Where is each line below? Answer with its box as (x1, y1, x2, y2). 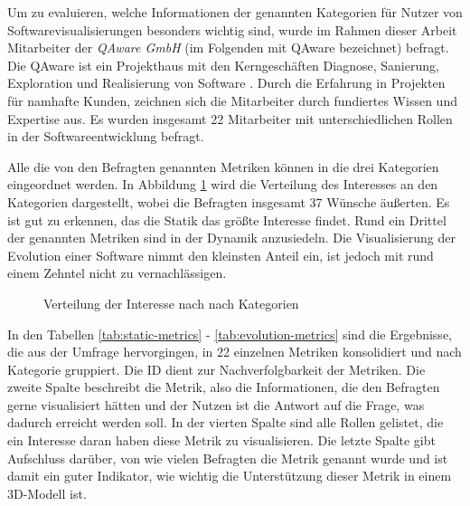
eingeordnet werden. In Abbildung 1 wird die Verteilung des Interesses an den (7, 175, 438, 194)
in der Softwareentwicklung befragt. (7, 127, 204, 146)
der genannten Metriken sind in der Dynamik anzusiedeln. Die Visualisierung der (7, 228, 456, 247)
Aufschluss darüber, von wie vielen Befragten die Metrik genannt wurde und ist (7, 448, 448, 467)
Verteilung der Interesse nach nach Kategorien (43, 293, 299, 312)
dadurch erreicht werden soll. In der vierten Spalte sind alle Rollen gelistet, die (7, 413, 444, 432)
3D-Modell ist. (7, 483, 87, 502)
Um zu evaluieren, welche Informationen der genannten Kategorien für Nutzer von (7, 3, 463, 21)
